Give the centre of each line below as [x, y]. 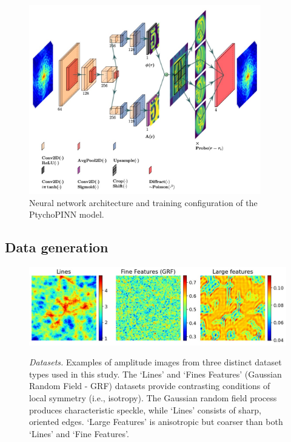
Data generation [57, 247]
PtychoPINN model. [67, 214]
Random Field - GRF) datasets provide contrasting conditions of [150, 386]
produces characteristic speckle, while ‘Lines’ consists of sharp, [145, 409]
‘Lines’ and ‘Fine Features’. [79, 433]
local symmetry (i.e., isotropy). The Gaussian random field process [153, 398]
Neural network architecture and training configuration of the [143, 202]
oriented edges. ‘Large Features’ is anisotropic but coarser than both [156, 422]
